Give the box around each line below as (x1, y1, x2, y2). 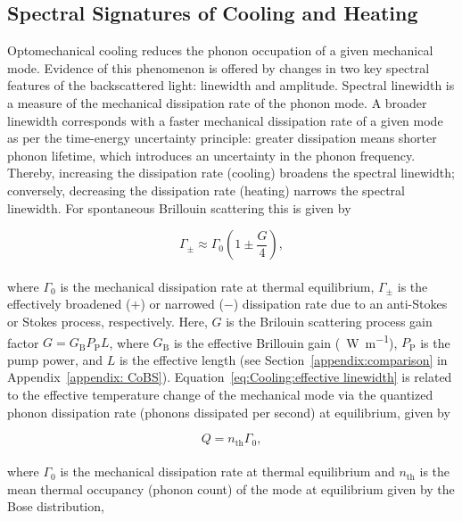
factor (7, 333, 39, 351)
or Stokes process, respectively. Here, (7, 311, 208, 330)
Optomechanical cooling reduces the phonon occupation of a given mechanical (7, 41, 433, 60)
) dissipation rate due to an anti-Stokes (233, 294, 448, 313)
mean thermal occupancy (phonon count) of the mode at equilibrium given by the (7, 479, 455, 498)
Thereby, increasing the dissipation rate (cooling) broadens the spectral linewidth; (7, 163, 455, 182)
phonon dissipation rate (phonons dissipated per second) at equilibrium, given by (7, 402, 450, 421)
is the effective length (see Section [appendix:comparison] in (119, 350, 448, 368)
